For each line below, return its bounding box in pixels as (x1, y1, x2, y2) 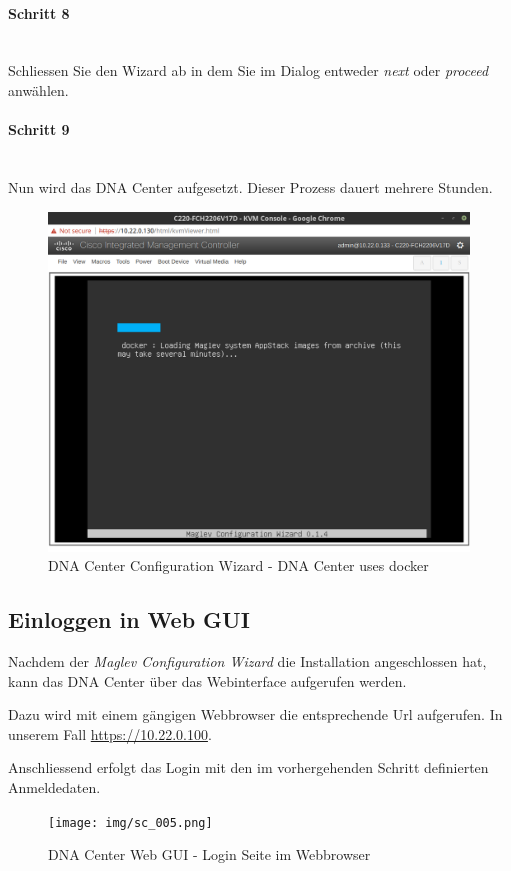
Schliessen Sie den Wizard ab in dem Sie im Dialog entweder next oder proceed (8, 60, 489, 81)
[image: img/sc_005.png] (48, 815, 213, 830)
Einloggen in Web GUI (8, 604, 250, 635)
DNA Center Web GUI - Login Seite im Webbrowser (48, 844, 371, 865)
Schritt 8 (8, 2, 70, 23)
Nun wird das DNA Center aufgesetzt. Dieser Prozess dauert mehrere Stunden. (8, 176, 493, 197)
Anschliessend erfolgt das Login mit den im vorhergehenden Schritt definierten (8, 757, 489, 778)
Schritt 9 (8, 119, 70, 140)
